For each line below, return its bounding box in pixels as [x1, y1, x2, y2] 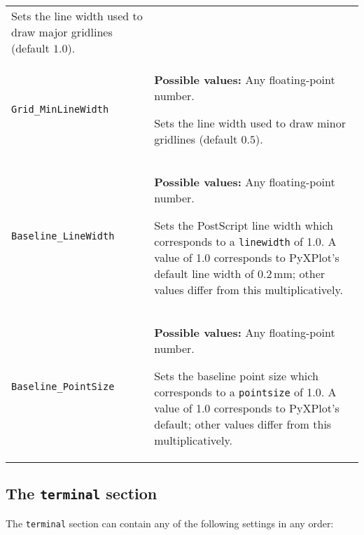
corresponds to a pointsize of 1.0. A [154, 384, 337, 400]
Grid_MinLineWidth [11, 104, 109, 115]
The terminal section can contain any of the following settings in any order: [6, 515, 334, 530]
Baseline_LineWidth [11, 230, 115, 242]
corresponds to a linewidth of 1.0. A [154, 233, 337, 249]
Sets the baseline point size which [154, 368, 318, 384]
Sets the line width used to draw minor [154, 115, 346, 131]
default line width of [154, 265, 254, 282]
